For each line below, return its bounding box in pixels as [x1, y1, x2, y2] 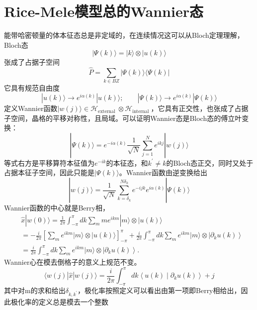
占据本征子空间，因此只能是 [4, 167, 94, 178]
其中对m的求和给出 [4, 285, 66, 296]
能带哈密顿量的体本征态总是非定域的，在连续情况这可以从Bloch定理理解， [4, 30, 244, 40]
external [98, 108, 115, 114]
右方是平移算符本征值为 [17, 157, 94, 168]
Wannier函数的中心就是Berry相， [4, 203, 109, 213]
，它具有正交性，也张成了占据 [151, 103, 249, 113]
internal [132, 108, 149, 114]
